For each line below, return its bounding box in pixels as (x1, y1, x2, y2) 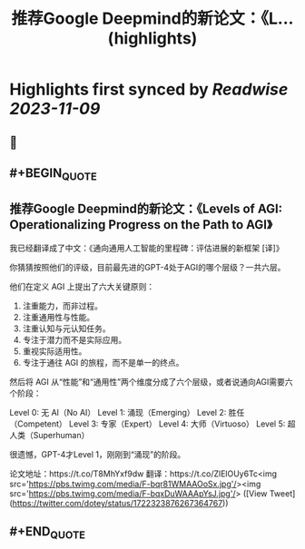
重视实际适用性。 (22, 346, 87, 357)
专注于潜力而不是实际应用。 (22, 334, 127, 345)
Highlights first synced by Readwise (9, 79, 289, 100)
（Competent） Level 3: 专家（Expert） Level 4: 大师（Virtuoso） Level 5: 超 (9, 418, 296, 429)
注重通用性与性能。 (22, 311, 95, 322)
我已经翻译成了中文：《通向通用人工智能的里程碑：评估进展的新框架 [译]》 (9, 242, 284, 253)
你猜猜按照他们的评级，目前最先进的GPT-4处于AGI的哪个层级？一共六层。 (9, 261, 286, 272)
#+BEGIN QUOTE (9, 165, 97, 183)
